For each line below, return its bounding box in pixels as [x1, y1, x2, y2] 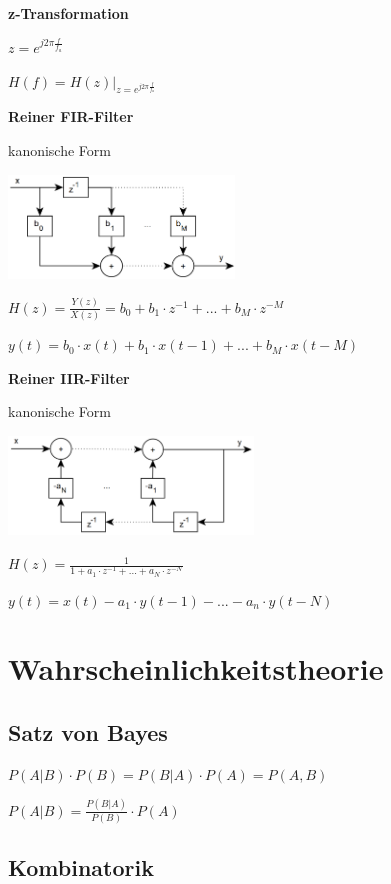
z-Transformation [8, 3, 129, 23]
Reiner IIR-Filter [8, 367, 130, 388]
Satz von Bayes [8, 716, 168, 747]
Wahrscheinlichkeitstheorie [8, 648, 384, 689]
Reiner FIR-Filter [8, 106, 134, 127]
